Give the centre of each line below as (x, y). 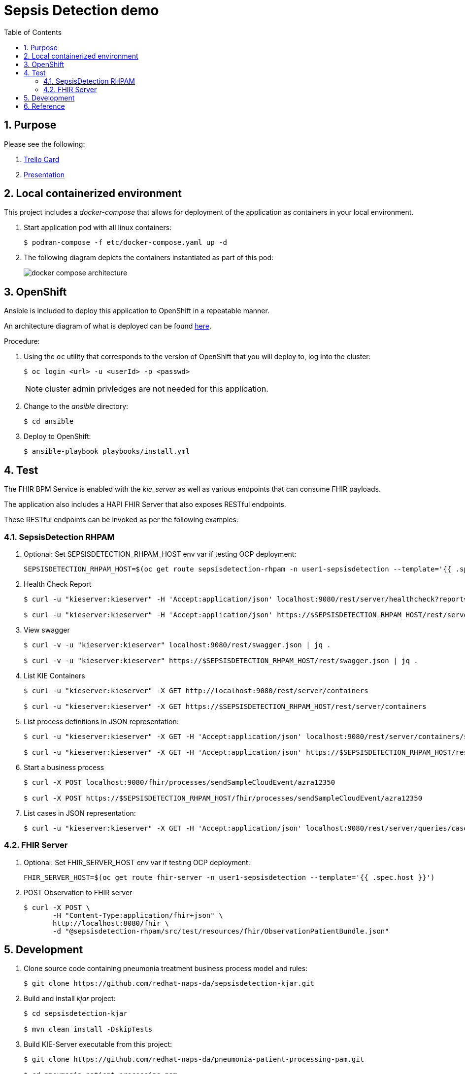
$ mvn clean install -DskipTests (88, 1029)
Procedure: (22, 341)
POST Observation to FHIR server (78, 892)
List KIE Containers (54, 675)
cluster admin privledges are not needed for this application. (157, 389)
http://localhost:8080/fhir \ (111, 923)
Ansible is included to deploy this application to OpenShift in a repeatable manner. (137, 311)
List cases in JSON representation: (80, 813)
